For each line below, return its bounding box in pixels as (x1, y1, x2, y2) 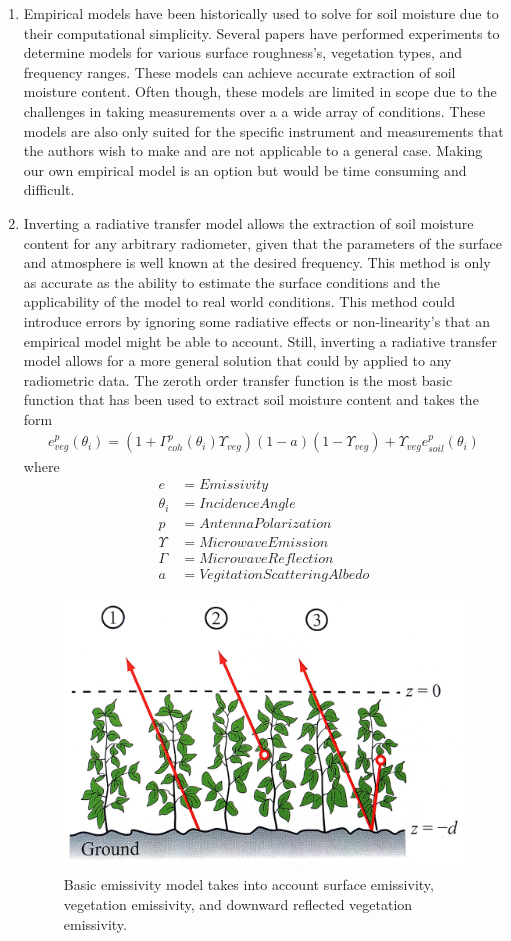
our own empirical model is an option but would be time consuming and (23, 159, 467, 180)
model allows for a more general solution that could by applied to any (23, 350, 452, 371)
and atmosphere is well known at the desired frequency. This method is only (23, 252, 491, 273)
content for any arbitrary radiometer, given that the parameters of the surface (23, 232, 502, 253)
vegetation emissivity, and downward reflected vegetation (63, 893, 413, 914)
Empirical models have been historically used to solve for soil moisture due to (23, 3, 499, 23)
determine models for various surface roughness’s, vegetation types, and (23, 42, 463, 63)
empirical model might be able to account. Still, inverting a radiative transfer (23, 330, 497, 351)
